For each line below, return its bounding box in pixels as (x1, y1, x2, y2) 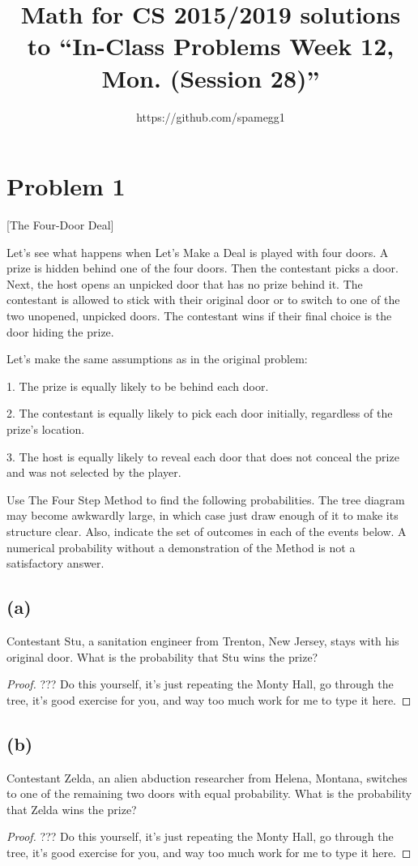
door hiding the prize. (6, 323, 114, 340)
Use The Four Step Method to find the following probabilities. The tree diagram (6, 491, 405, 508)
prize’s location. (6, 420, 85, 437)
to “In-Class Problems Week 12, (27, 29, 395, 62)
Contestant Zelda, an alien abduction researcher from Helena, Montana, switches (6, 769, 407, 786)
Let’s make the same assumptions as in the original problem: (6, 350, 308, 367)
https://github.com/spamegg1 (136, 108, 285, 125)
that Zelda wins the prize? (6, 800, 137, 817)
